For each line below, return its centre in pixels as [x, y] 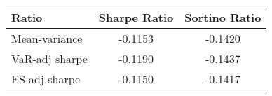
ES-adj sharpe [46, 79]
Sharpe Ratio [136, 17]
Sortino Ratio [223, 17]
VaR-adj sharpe [49, 59]
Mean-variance [47, 38]
